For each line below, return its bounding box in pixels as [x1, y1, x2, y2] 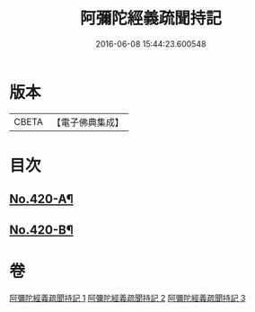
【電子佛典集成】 [51, 116, 124, 129]
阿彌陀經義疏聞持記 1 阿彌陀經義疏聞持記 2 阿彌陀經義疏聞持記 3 [9, 292, 246, 303]
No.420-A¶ [9, 192, 74, 207]
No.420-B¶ [9, 222, 74, 237]
